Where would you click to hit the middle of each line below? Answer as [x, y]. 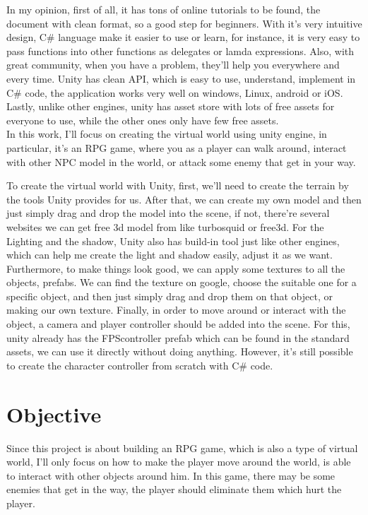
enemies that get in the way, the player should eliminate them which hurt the [174, 489]
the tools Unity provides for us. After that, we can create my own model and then [184, 199]
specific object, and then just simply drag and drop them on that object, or [170, 296]
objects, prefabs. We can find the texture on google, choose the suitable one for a [182, 282]
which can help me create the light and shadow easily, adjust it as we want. [170, 255]
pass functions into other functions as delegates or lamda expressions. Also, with [180, 51]
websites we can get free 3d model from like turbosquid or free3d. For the [165, 226]
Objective [54, 414]
